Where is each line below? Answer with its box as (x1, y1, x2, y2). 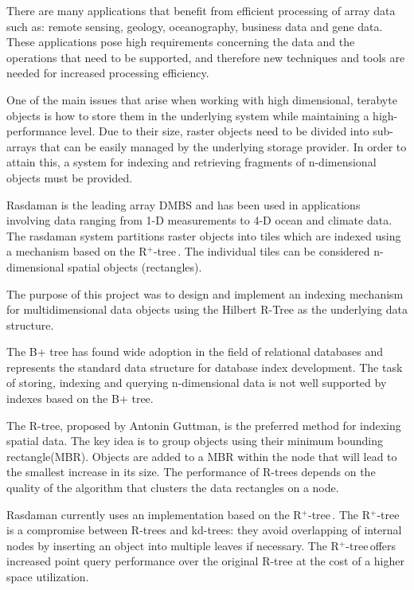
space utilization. (6, 569, 89, 584)
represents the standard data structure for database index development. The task (6, 358, 403, 375)
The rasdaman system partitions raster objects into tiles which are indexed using (6, 227, 401, 244)
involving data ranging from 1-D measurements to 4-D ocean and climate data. (6, 212, 393, 229)
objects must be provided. (6, 169, 133, 186)
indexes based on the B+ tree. (6, 390, 154, 407)
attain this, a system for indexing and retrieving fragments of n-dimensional (6, 154, 377, 170)
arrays (6, 138, 37, 154)
